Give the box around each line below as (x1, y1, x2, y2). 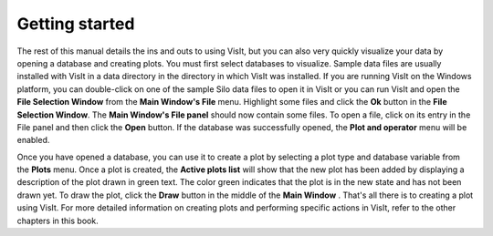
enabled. (16, 135, 50, 146)
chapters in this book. (16, 215, 100, 226)
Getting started (16, 14, 135, 34)
